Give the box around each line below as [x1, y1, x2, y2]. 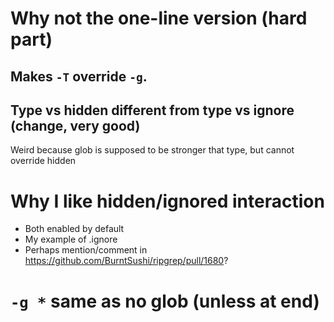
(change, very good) [10, 117, 141, 134]
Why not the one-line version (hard [10, 7, 308, 30]
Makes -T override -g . [10, 68, 148, 85]
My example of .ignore [24, 233, 118, 246]
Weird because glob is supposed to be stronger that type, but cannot [10, 144, 295, 156]
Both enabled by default [24, 223, 125, 235]
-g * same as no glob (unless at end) [10, 290, 320, 312]
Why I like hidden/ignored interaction [10, 190, 325, 212]
